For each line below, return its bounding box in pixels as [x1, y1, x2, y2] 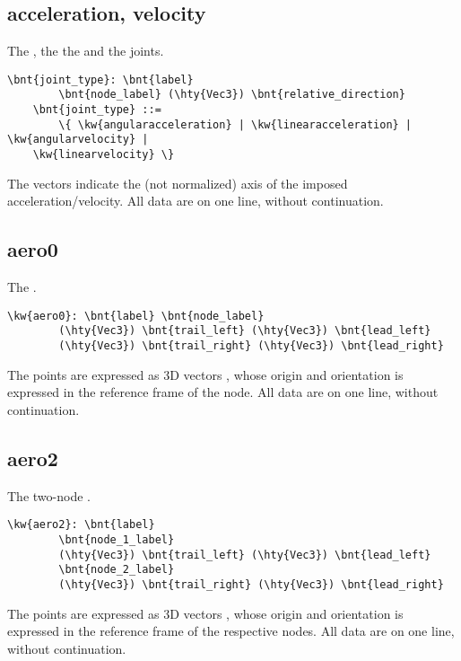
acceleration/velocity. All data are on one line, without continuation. [7, 191, 384, 210]
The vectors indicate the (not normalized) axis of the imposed [7, 173, 348, 192]
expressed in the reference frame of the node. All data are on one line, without [7, 383, 439, 401]
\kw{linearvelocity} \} [32, 148, 175, 162]
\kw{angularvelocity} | [7, 133, 149, 146]
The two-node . [7, 486, 91, 505]
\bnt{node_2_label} [58, 563, 175, 577]
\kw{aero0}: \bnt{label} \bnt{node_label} [7, 309, 265, 322]
